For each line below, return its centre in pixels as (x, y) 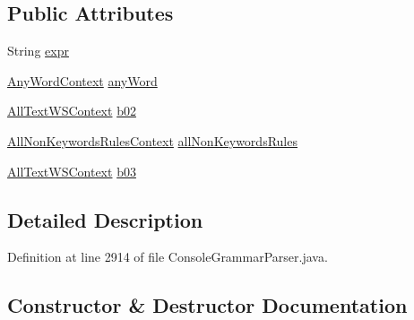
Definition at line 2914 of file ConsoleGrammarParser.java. (168, 257)
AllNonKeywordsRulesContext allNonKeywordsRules (152, 140)
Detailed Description (105, 219)
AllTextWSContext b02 (72, 111)
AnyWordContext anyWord (82, 80)
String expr (38, 51)
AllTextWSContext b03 (72, 171)
